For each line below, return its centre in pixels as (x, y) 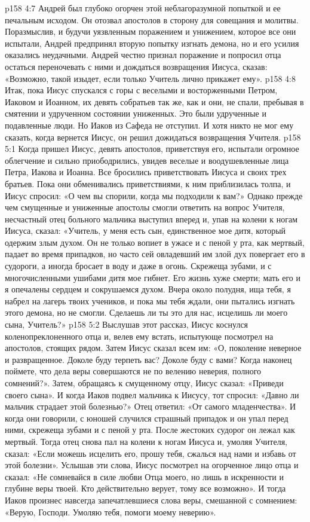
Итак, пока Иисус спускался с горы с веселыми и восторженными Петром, (141, 90)
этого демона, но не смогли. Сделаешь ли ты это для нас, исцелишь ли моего (146, 312)
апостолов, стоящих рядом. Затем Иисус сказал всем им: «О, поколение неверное (153, 348)
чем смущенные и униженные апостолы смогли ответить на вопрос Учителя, (145, 207)
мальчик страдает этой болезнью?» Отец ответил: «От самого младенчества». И (151, 406)
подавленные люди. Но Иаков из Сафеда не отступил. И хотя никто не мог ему (149, 125)
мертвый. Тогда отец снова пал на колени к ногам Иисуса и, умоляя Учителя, (146, 441)
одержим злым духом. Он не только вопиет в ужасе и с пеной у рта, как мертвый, (155, 242)
